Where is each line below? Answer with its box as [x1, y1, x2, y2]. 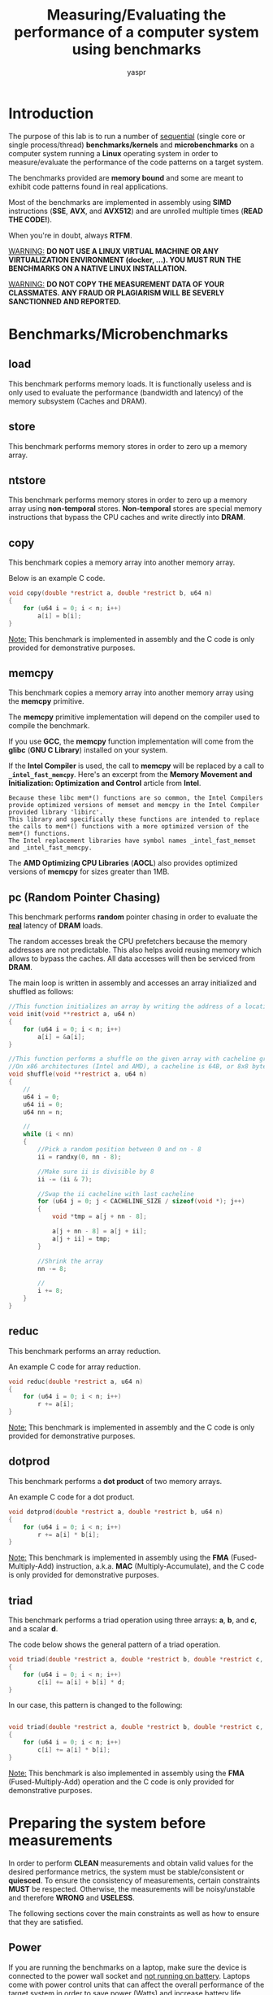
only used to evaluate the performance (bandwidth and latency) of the [8, 387, 244, 397]
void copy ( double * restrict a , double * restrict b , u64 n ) [8, 589, 213, 597]
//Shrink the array [37, 1257, 104, 1265]
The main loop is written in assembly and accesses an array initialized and [8, 978, 258, 988]
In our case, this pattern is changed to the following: [8, 1700, 183, 1710]
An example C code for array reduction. [8, 1361, 141, 1372]
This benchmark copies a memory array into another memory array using [8, 688, 254, 697]
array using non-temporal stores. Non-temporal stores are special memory [8, 504, 262, 513]
